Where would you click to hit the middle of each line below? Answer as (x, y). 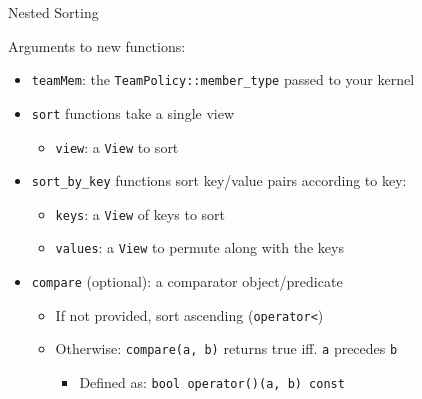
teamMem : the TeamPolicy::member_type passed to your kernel (223, 79)
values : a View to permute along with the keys (199, 247)
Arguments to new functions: (97, 45)
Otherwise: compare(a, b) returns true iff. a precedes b (226, 348)
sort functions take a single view (133, 112)
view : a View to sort (117, 146)
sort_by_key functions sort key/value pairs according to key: (219, 180)
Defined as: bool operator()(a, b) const (212, 382)
